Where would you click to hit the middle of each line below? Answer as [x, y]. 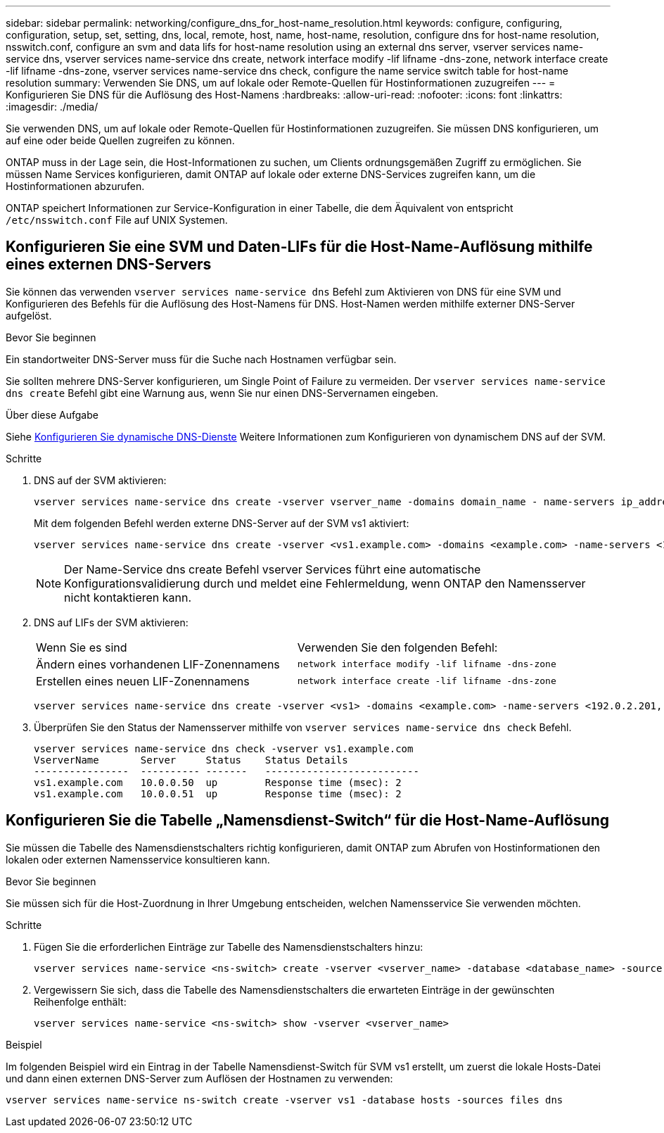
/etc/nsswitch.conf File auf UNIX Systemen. [117, 220]
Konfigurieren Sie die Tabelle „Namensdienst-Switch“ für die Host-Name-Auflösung [307, 821]
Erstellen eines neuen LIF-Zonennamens [143, 681]
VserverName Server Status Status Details [191, 760]
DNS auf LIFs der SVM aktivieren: [111, 622]
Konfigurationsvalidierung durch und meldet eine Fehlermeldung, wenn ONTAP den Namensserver [325, 583]
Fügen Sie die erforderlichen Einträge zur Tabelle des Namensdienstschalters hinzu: [229, 947]
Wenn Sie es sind [82, 647]
